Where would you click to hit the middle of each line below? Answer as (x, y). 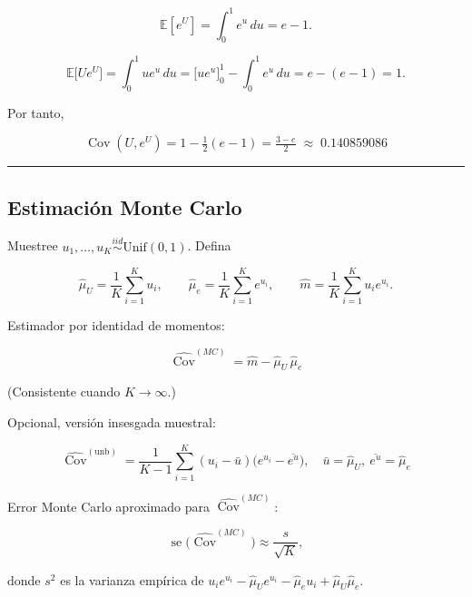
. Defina (209, 245)
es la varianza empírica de (132, 579)
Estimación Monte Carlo (125, 206)
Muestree (33, 245)
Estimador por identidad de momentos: (116, 325)
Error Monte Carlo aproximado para (108, 506)
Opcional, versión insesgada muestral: (112, 421)
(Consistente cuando (64, 391)
